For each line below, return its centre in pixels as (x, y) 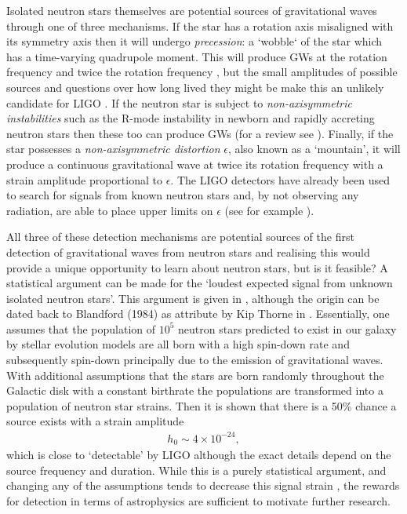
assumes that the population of (81, 328)
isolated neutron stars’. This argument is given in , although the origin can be (193, 298)
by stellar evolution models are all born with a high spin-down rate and (178, 344)
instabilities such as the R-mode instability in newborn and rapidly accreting (191, 118)
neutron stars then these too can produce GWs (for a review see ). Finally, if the (200, 133)
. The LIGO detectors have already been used (280, 179)
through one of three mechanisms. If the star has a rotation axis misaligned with (200, 26)
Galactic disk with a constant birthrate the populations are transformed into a (195, 390)
